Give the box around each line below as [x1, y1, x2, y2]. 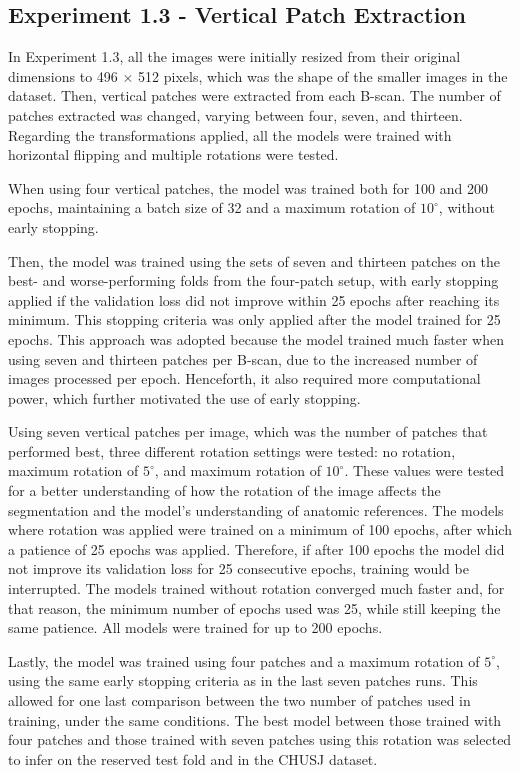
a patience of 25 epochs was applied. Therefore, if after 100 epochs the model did [8, 538, 505, 559]
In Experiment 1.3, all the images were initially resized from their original [8, 46, 461, 67]
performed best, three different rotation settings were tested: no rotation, [8, 440, 456, 461]
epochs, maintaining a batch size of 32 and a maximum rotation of [8, 197, 416, 218]
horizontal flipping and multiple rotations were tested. [8, 144, 339, 165]
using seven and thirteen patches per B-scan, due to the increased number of [8, 348, 478, 369]
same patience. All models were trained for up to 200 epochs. [8, 617, 383, 638]
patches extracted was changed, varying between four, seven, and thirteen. [8, 104, 463, 125]
